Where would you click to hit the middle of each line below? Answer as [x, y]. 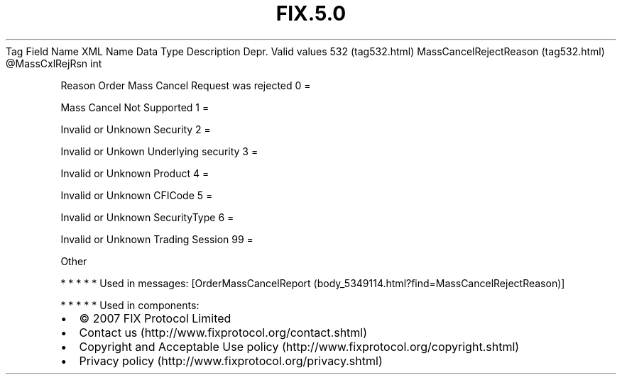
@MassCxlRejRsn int [54, 63]
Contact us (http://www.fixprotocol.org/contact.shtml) [223, 332]
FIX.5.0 [311, 13]
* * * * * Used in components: [130, 305]
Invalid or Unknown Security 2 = [136, 129]
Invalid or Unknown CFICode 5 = [137, 195]
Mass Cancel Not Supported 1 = [135, 107]
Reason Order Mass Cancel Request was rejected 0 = [186, 85]
